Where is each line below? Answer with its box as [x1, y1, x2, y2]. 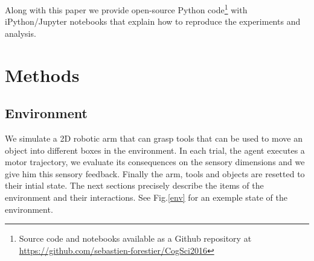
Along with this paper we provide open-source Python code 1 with [5, 2, 248, 16]
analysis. [5, 27, 36, 39]
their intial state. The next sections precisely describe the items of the [5, 179, 264, 192]
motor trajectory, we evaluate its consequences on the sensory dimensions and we [5, 156, 305, 168]
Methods [5, 62, 80, 87]
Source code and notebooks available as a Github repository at [19, 232, 252, 245]
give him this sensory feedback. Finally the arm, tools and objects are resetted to [5, 167, 305, 180]
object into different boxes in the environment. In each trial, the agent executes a [5, 143, 305, 156]
